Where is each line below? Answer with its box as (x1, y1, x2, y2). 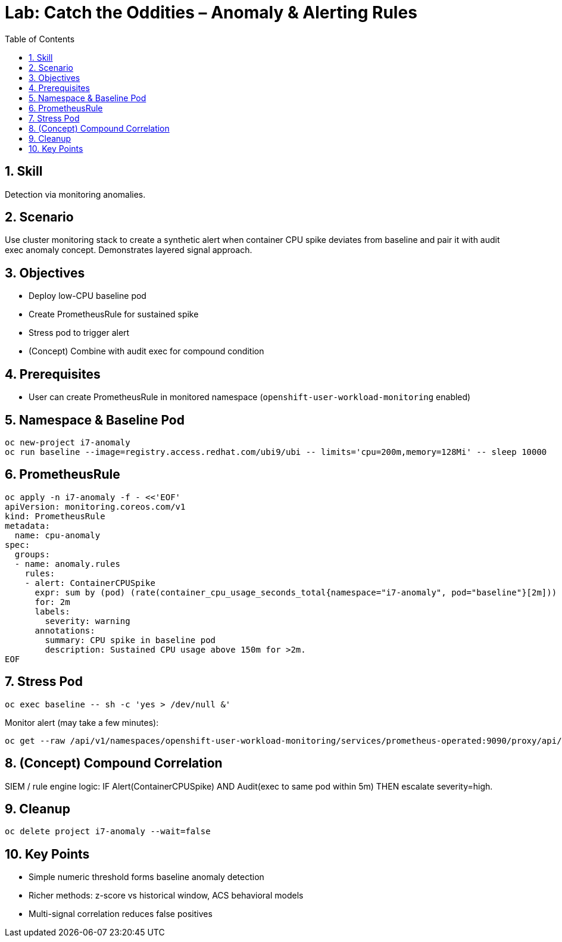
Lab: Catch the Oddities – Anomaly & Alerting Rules (5, 2, 417, 23)
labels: (35, 606, 70, 616)
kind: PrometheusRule (5, 511, 105, 521)
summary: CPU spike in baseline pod (45, 635, 216, 645)
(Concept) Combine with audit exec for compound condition (29, 346, 264, 357)
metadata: (5, 520, 50, 531)
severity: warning (45, 616, 130, 626)
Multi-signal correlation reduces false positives (29, 909, 213, 919)
